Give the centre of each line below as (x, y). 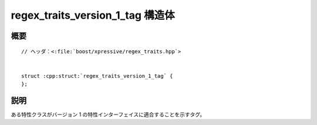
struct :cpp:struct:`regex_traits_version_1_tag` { (97, 76)
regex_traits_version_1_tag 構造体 (93, 15)
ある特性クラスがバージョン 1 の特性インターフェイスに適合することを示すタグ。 (108, 114)
